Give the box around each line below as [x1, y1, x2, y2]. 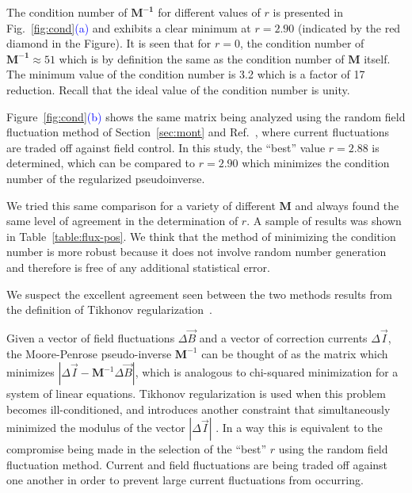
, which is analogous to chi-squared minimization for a [135, 364, 399, 380]
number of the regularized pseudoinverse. [6, 170, 205, 186]
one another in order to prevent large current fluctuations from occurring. [6, 472, 364, 488]
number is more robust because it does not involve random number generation [6, 243, 387, 260]
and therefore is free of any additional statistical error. [6, 258, 270, 275]
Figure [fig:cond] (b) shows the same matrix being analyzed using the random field [6, 108, 406, 124]
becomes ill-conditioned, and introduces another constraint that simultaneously [6, 400, 391, 417]
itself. [364, 50, 391, 67]
